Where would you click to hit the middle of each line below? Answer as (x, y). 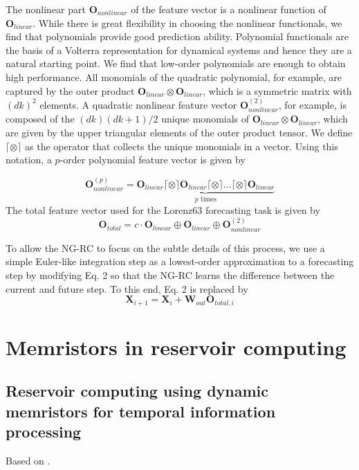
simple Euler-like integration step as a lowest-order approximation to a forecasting (180, 261)
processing (44, 432)
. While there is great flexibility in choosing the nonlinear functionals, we (187, 22)
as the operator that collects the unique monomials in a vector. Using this (182, 146)
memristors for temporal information (141, 411)
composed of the (40, 119)
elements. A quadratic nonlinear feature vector (138, 104)
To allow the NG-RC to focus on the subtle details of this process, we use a (165, 247)
